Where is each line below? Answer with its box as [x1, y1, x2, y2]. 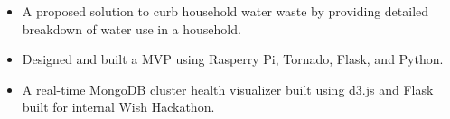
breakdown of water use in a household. [22, 19, 241, 38]
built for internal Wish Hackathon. [22, 97, 215, 116]
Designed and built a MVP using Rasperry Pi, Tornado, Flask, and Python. [22, 50, 444, 69]
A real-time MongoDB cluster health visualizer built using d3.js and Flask [22, 79, 434, 98]
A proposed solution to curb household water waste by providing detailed [22, 2, 429, 20]
